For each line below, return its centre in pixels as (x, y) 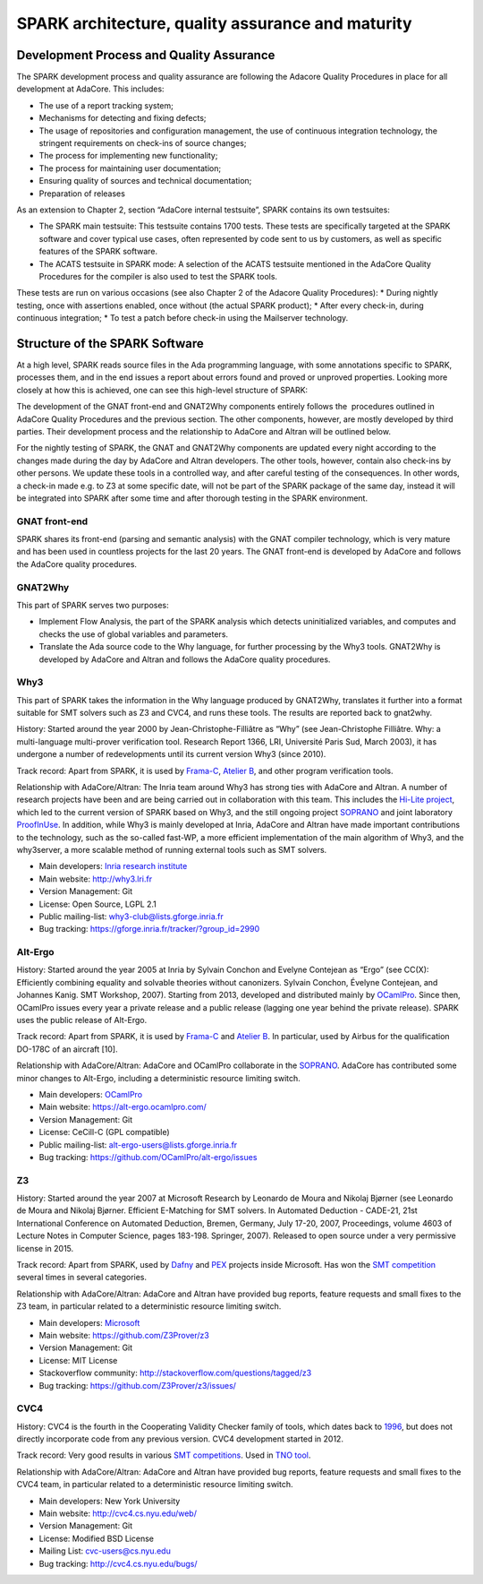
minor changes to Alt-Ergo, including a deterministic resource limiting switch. (159, 1078)
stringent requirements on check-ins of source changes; (143, 143)
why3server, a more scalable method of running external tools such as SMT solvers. (172, 849)
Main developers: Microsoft (89, 1322)
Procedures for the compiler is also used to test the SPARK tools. (158, 276)
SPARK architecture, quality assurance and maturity (214, 23)
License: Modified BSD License (96, 1538)
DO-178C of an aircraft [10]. (67, 1049)
